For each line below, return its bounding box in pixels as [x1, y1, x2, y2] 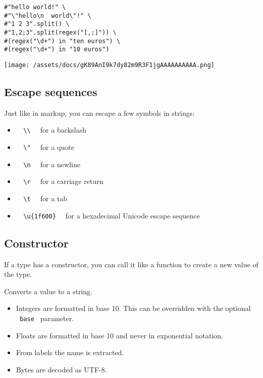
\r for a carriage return [23, 176, 103, 186]
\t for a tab [23, 193, 67, 204]
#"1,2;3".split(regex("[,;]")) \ [4, 28, 117, 36]
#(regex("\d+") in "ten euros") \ [4, 37, 121, 45]
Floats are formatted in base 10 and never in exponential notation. [16, 330, 223, 340]
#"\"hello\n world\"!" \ [4, 12, 91, 19]
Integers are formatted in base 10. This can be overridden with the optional [16, 303, 251, 313]
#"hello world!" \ [4, 4, 66, 11]
